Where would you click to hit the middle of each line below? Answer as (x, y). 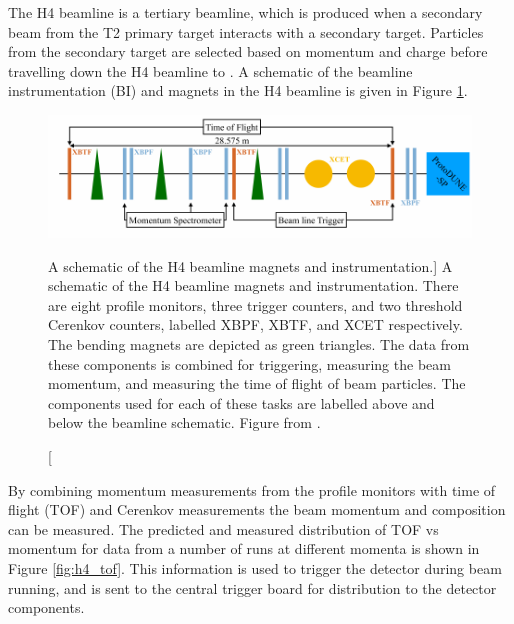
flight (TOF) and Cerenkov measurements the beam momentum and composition (257, 509)
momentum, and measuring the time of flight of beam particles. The (257, 383)
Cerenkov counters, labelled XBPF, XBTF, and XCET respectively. (255, 324)
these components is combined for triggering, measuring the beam (249, 363)
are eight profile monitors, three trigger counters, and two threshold (255, 304)
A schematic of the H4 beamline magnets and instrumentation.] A (250, 265)
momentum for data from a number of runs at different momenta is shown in (244, 548)
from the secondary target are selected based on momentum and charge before (248, 51)
